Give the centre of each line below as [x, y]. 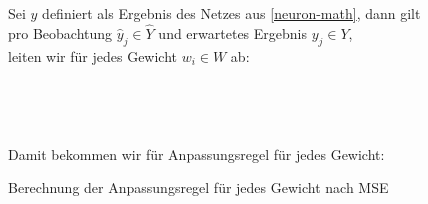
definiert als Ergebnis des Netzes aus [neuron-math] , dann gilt [231, 13]
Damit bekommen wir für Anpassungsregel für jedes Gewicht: [196, 153]
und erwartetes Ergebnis [232, 32]
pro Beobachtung [60, 32]
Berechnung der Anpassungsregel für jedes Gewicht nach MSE [198, 187]
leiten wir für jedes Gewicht [93, 55]
